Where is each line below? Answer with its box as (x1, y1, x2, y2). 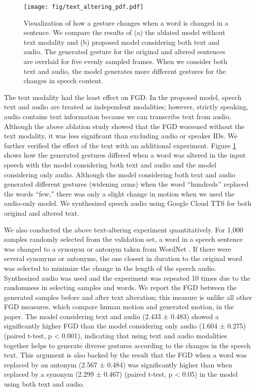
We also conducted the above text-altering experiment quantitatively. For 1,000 (4, 224, 243, 234)
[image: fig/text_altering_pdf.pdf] (24, 3, 144, 10)
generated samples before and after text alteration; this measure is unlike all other (4, 292, 252, 302)
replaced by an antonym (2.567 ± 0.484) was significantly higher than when (4, 359, 232, 369)
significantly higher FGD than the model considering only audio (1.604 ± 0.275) (4, 321, 246, 331)
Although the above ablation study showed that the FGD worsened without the (4, 121, 245, 131)
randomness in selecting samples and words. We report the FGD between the (4, 282, 237, 293)
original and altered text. (4, 207, 79, 218)
